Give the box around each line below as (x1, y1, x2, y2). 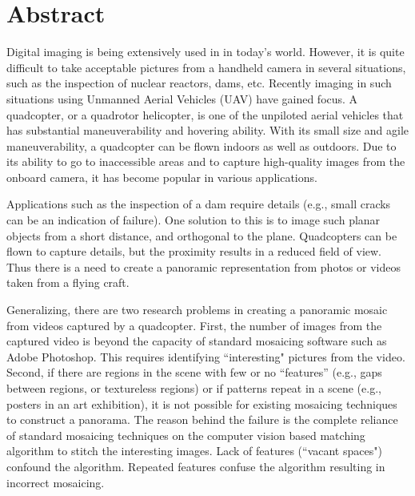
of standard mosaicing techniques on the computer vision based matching (6, 426, 365, 443)
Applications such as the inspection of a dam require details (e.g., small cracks (6, 196, 391, 212)
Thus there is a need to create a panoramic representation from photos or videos (6, 258, 401, 275)
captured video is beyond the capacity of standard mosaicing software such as (6, 333, 387, 349)
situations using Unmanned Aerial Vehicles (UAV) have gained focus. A (6, 90, 358, 107)
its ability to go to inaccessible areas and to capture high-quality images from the (6, 153, 405, 170)
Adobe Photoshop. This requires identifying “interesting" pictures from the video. (6, 348, 405, 365)
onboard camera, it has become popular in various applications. (6, 168, 317, 185)
